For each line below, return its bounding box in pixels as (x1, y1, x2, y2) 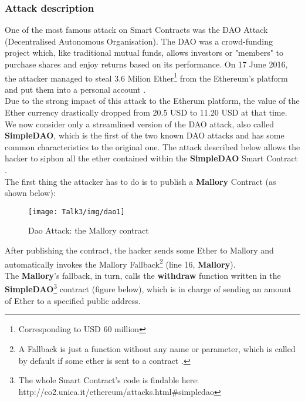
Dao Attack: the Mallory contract (28, 224, 149, 237)
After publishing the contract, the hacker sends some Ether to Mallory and (5, 244, 274, 256)
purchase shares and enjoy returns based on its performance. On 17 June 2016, (5, 58, 288, 70)
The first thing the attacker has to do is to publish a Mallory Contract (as (5, 175, 276, 187)
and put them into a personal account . (5, 83, 146, 95)
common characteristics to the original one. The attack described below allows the (5, 140, 300, 153)
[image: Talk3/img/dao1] (28, 207, 125, 216)
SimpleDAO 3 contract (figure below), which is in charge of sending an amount (5, 281, 292, 295)
